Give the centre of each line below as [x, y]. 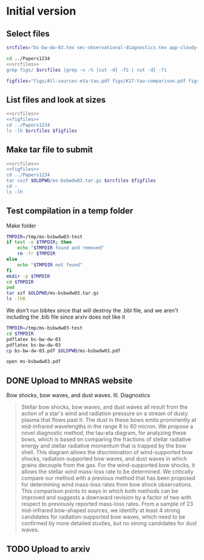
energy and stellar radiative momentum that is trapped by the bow [104, 446]
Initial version [41, 11]
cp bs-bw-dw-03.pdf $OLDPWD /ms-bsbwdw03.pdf [63, 351]
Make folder [21, 226]
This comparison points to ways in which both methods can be [100, 491]
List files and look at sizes [56, 99]
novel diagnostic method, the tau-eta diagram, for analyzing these [104, 433]
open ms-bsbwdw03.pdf [34, 362]
